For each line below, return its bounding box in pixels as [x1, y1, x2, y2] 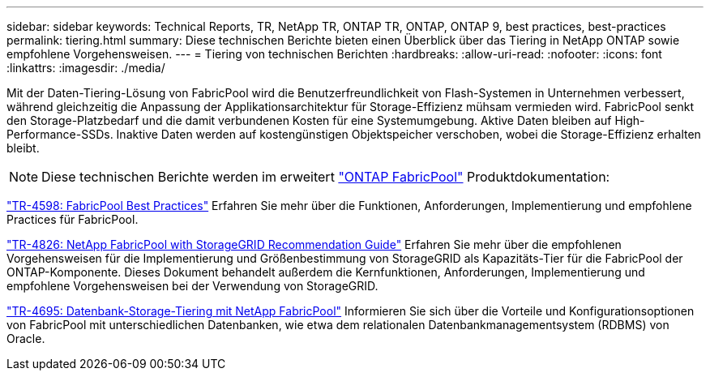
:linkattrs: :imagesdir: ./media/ [6, 61, 165, 75]
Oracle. [6, 332, 45, 345]
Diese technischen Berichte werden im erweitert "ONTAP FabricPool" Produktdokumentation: [41, 169, 610, 185]
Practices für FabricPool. [6, 212, 139, 226]
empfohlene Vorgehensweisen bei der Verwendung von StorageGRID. [6, 279, 379, 293]
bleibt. [6, 141, 40, 155]
